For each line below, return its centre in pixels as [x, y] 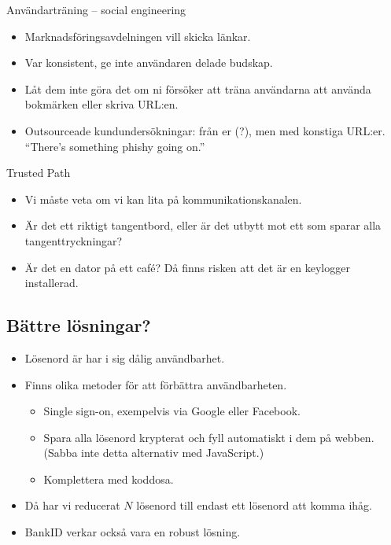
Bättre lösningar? [79, 325]
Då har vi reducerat [72, 505]
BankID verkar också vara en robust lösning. [133, 532]
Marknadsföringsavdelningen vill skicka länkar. [138, 36]
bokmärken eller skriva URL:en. [101, 104]
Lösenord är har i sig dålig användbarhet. [125, 357]
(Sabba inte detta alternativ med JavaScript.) [154, 453]
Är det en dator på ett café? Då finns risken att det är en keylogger [187, 267]
